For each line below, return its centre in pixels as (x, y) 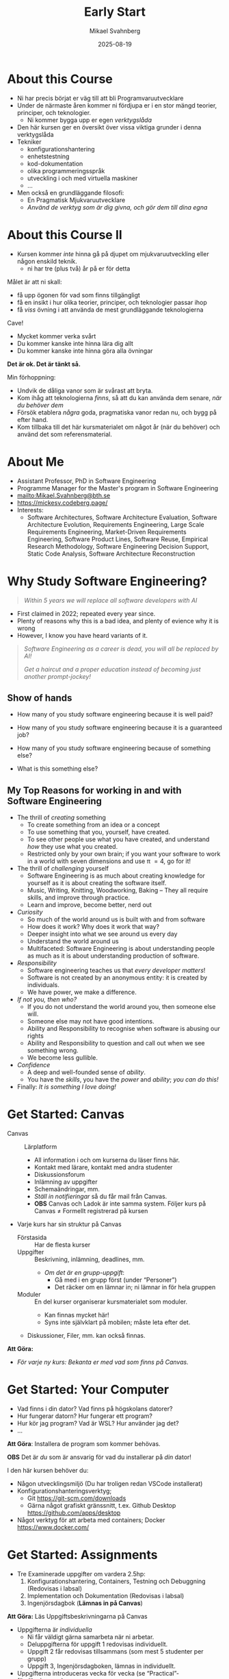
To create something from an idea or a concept (94, 825)
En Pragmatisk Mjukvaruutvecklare (76, 200)
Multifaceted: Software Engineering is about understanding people (121, 949)
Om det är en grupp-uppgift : (84, 1273)
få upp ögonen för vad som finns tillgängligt (78, 295)
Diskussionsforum (59, 1175)
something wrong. (53, 1050)
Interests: (30, 510)
